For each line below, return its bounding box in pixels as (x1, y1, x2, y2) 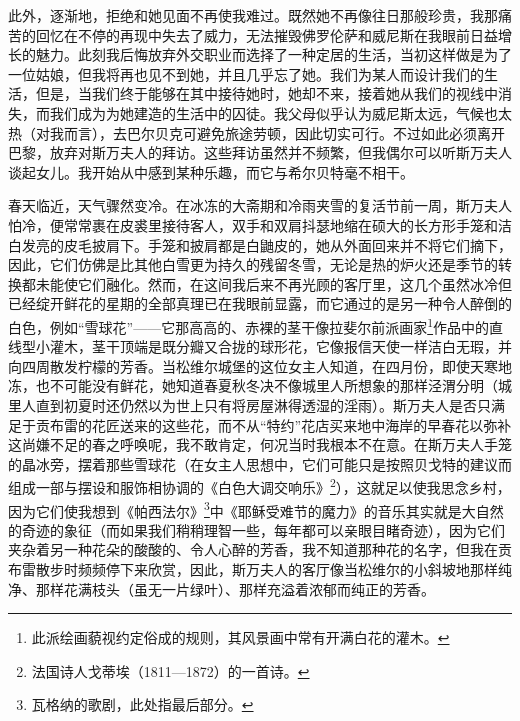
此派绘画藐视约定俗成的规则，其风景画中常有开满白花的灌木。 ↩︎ (31, 627, 450, 648)
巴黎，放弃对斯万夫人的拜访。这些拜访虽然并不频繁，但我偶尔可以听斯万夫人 (8, 142, 512, 163)
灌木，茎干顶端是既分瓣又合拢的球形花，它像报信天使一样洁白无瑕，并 (49, 336, 512, 357)
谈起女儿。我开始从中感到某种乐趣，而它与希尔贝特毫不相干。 (8, 161, 414, 182)
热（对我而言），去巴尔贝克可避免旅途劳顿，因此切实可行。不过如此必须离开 (8, 122, 505, 143)
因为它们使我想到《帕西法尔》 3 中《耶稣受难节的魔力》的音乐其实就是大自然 (8, 497, 504, 521)
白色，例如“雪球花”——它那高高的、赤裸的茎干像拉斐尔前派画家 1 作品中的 (8, 313, 490, 337)
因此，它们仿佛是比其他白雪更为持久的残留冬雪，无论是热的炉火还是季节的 (8, 254, 498, 275)
